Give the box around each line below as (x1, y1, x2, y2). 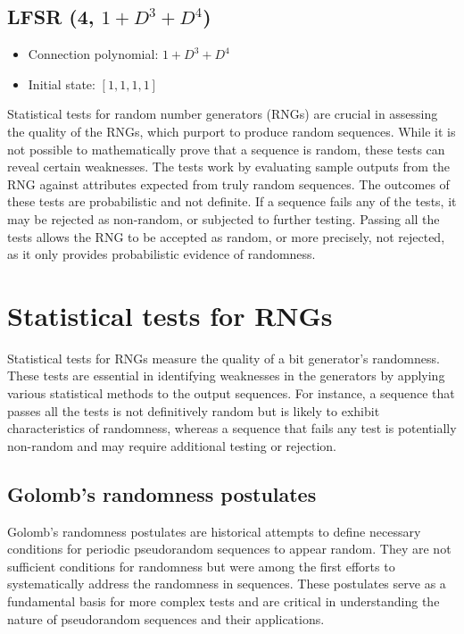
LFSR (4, (7, 3, 95, 30)
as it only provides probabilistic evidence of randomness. (7, 245, 316, 263)
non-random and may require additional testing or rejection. (7, 436, 336, 455)
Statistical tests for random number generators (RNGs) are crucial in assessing (7, 104, 438, 123)
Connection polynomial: (28, 45, 159, 63)
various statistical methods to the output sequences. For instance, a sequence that (7, 384, 455, 403)
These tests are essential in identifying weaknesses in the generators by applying (7, 366, 445, 385)
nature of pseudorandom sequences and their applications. (7, 609, 325, 628)
